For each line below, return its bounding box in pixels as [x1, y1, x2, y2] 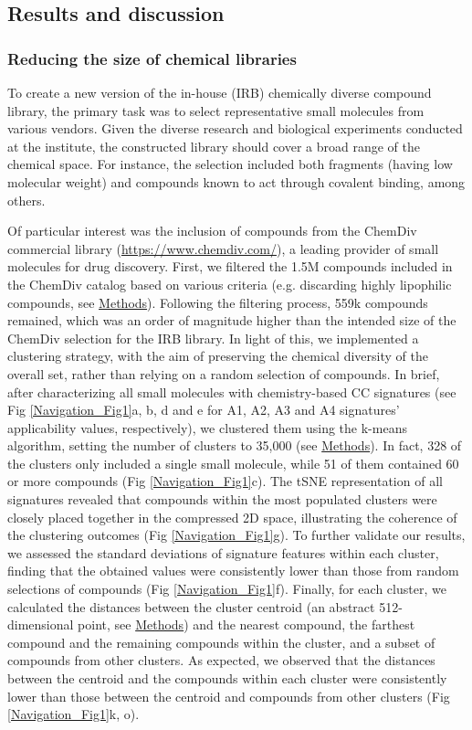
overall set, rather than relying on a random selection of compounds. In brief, [7, 364, 440, 383]
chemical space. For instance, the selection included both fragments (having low [7, 154, 453, 174]
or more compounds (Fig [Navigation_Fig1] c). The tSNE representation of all [7, 471, 443, 491]
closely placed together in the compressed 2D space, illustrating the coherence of [7, 507, 457, 526]
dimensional [7, 615, 74, 634]
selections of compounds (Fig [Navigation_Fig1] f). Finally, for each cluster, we [7, 579, 446, 598]
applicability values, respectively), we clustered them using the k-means [7, 418, 407, 437]
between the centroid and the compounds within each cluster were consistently [7, 669, 447, 687]
